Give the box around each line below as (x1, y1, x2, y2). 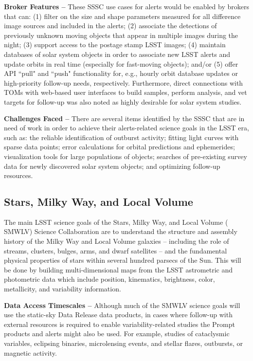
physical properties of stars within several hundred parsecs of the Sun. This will (4, 255, 241, 265)
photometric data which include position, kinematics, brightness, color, (4, 274, 215, 284)
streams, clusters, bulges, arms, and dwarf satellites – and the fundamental (4, 245, 227, 255)
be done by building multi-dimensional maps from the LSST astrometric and (4, 264, 233, 274)
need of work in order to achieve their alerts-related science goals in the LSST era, (4, 123, 249, 133)
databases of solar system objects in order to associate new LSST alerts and (4, 49, 230, 59)
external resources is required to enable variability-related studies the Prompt (4, 319, 235, 329)
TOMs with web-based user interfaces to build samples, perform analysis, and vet (4, 87, 247, 97)
